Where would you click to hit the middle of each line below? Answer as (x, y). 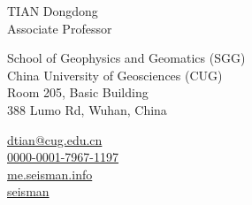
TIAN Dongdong (53, 11)
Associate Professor (60, 28)
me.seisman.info (50, 174)
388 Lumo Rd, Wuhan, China (87, 109)
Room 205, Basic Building (78, 92)
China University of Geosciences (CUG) (115, 75)
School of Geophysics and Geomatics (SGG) (126, 58)
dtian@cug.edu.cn (55, 139)
